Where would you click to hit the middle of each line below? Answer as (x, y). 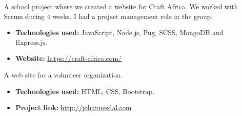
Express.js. (31, 42)
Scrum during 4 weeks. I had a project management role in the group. (109, 16)
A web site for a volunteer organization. (63, 74)
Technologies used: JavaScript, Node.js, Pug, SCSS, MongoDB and (119, 32)
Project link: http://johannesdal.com (73, 107)
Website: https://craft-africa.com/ (69, 58)
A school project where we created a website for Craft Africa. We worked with (121, 6)
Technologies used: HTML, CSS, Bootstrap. (85, 91)
